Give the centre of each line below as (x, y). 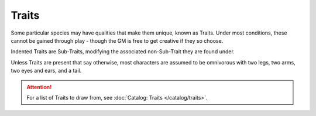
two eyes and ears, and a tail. (46, 71)
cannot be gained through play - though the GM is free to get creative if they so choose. (117, 40)
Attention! (39, 87)
